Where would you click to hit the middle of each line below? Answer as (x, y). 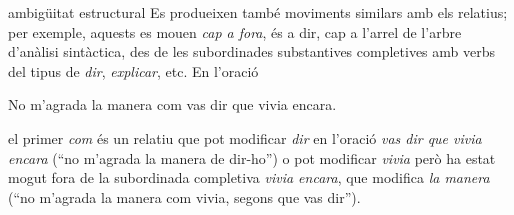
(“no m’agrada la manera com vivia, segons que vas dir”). (184, 196)
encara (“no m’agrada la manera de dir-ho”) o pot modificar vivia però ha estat (252, 157)
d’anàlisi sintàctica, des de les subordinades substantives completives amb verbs (252, 51)
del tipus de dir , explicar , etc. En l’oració (133, 70)
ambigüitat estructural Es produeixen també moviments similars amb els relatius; (258, 12)
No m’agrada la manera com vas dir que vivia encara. (172, 104)
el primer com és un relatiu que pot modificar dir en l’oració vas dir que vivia (245, 137)
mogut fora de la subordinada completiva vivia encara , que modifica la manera (249, 177)
